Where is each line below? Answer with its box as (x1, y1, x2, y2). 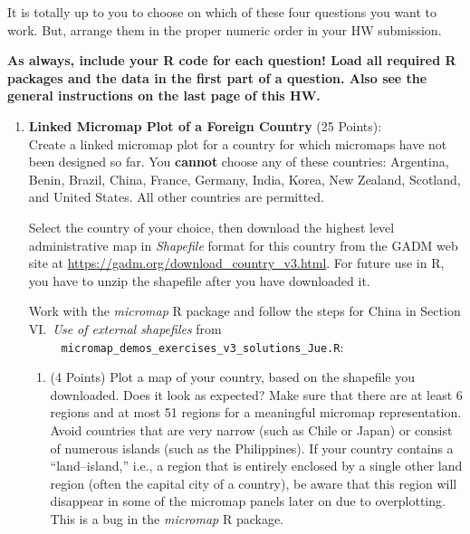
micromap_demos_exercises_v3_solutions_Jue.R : (61, 337, 344, 356)
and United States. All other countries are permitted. (28, 187, 325, 206)
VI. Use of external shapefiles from (28, 319, 222, 338)
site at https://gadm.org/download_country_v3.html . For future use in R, (28, 253, 445, 272)
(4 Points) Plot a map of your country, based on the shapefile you (50, 367, 416, 386)
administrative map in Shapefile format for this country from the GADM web (28, 235, 458, 254)
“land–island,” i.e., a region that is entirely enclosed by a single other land (50, 456, 463, 475)
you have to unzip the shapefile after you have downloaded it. (28, 271, 370, 290)
